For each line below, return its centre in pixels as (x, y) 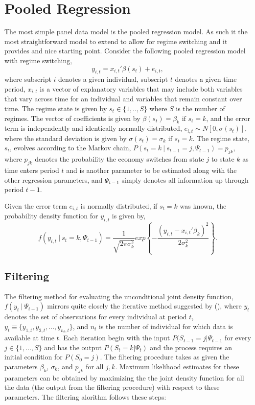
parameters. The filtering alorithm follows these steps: (85, 396)
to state (223, 159)
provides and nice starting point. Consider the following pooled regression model (125, 51)
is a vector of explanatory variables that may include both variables (141, 88)
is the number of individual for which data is (166, 326)
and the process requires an (191, 347)
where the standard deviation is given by (66, 138)
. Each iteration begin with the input (115, 338)
